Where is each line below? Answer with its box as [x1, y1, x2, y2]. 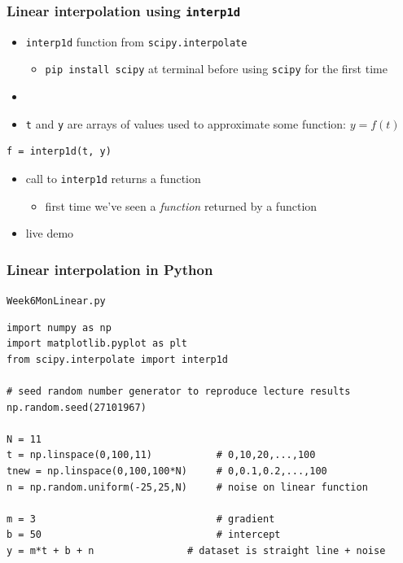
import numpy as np [7, 321, 112, 334]
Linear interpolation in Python [7, 259, 213, 279]
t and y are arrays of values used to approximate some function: [25, 115, 346, 132]
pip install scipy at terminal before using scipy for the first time [45, 60, 388, 77]
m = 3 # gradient [7, 513, 275, 525]
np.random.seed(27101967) [7, 401, 147, 413]
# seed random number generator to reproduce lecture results [7, 386, 351, 398]
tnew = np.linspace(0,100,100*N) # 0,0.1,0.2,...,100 [7, 465, 327, 477]
